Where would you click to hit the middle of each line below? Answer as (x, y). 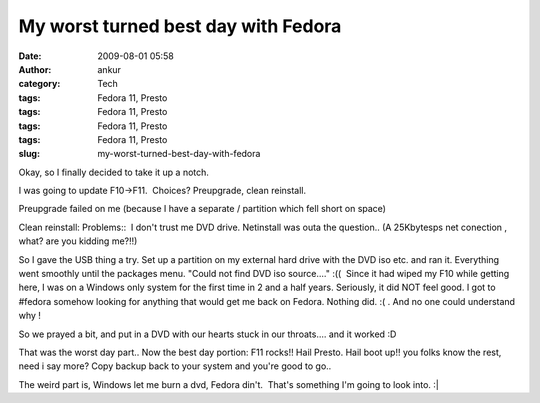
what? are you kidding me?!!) (78, 241)
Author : (35, 69)
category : (39, 84)
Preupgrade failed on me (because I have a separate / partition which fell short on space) (202, 209)
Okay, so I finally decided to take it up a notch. (114, 172)
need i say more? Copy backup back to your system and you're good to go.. (175, 366)
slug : (29, 154)
